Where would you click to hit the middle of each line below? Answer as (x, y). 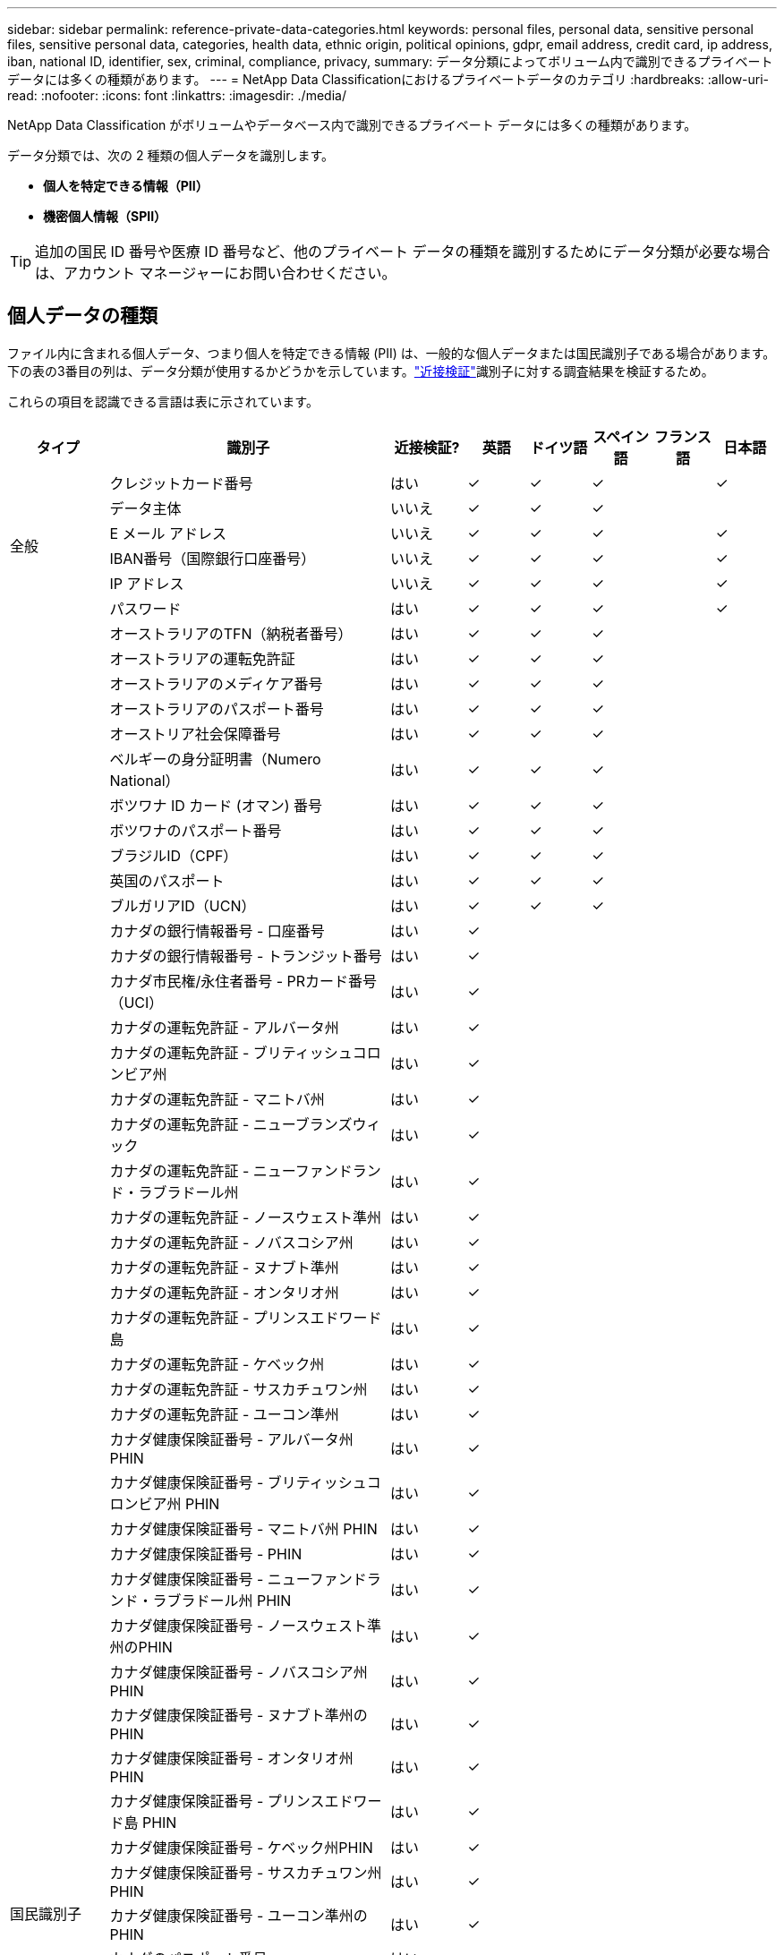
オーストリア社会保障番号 (195, 734)
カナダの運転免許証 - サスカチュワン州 (239, 1389)
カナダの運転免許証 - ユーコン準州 (224, 1414)
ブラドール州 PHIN (229, 1600)
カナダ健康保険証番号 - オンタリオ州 (231, 1758)
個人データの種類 (82, 316)
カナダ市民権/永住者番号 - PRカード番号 (243, 981)
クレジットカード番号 (181, 483)
